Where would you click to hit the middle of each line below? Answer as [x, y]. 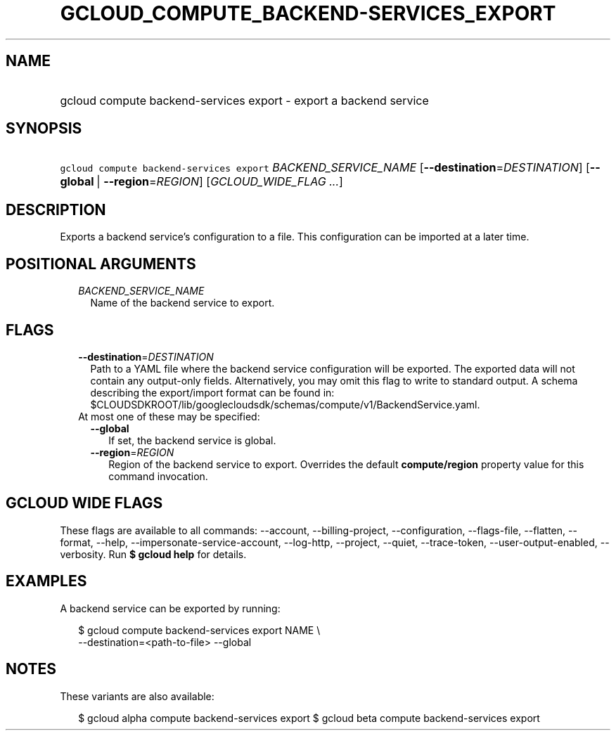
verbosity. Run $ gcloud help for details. [153, 554]
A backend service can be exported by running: [170, 608]
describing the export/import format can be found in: [212, 392]
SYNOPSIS [44, 129]
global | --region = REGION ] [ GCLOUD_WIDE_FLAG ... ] [201, 182]
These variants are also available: [137, 696]
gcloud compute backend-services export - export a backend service [244, 100]
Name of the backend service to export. [182, 303]
